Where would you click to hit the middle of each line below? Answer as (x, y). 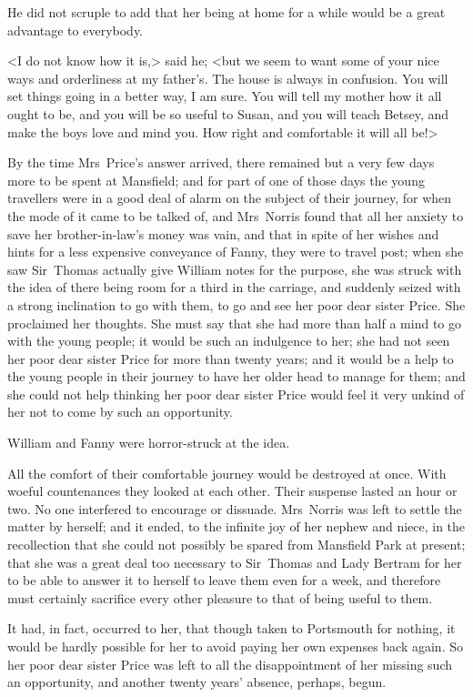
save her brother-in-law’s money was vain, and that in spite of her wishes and (223, 233)
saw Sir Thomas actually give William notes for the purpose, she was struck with (235, 269)
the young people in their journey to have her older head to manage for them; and (236, 376)
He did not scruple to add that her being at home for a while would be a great (226, 12)
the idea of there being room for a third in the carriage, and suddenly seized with (234, 287)
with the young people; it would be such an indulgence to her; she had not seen (229, 341)
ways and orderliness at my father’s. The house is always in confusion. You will (228, 78)
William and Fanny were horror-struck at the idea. (149, 443)
